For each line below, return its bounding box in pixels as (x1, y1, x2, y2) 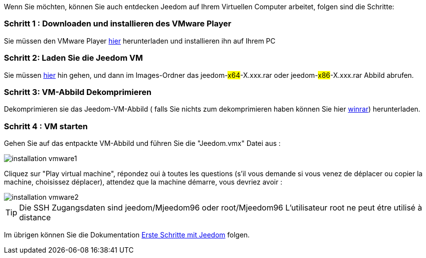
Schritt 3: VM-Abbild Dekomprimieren (4, 87, 152, 97)
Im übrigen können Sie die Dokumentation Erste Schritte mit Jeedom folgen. (4, 231, 250, 239)
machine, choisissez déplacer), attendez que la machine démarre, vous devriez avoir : (4, 178, 283, 186)
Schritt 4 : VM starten (4, 121, 88, 131)
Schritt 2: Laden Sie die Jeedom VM (4, 53, 143, 63)
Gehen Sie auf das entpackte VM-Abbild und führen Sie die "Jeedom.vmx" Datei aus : (4, 139, 281, 147)
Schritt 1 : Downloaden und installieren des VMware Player (4, 19, 231, 29)
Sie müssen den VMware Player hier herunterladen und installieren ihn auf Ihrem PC (4, 36, 276, 45)
